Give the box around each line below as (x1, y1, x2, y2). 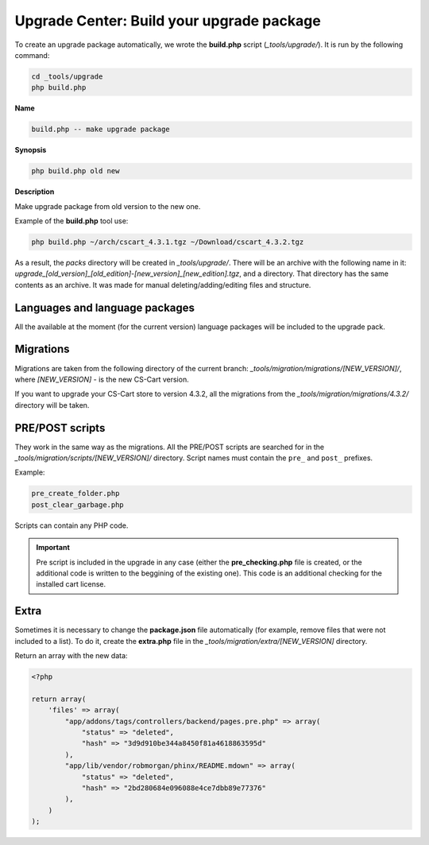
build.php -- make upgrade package (31, 125, 170, 134)
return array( (31, 694, 87, 704)
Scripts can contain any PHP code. (14, 521, 129, 530)
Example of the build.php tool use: (14, 216, 129, 226)
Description (14, 187, 55, 196)
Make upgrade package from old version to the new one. (14, 201, 201, 211)
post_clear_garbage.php (31, 500, 125, 509)
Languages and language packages (14, 300, 195, 314)
